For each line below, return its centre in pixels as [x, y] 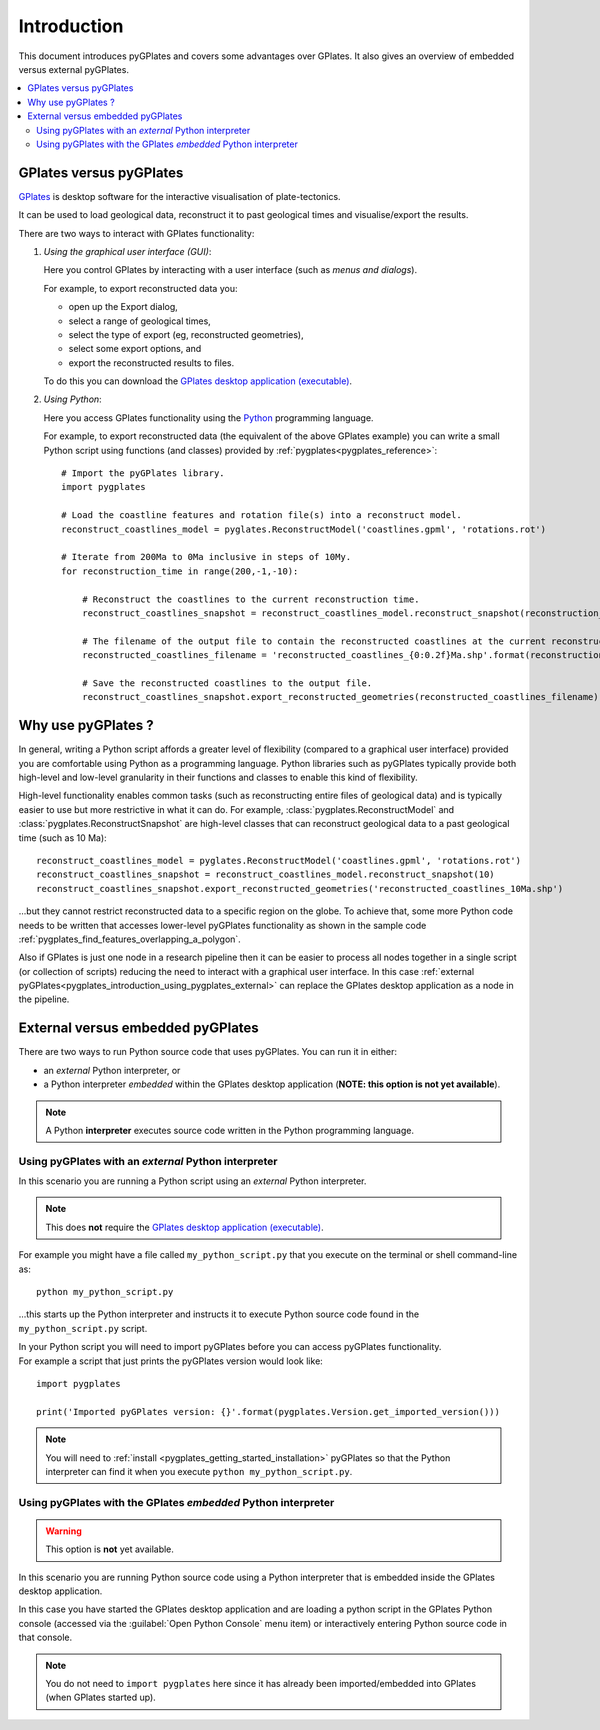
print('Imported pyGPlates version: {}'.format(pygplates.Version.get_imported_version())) [268, 1411]
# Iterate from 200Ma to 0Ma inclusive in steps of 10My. [206, 557]
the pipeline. [44, 999]
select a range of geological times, [140, 321]
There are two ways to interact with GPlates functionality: [136, 233]
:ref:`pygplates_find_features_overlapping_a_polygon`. [130, 939]
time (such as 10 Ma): [62, 837]
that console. [45, 1637]
